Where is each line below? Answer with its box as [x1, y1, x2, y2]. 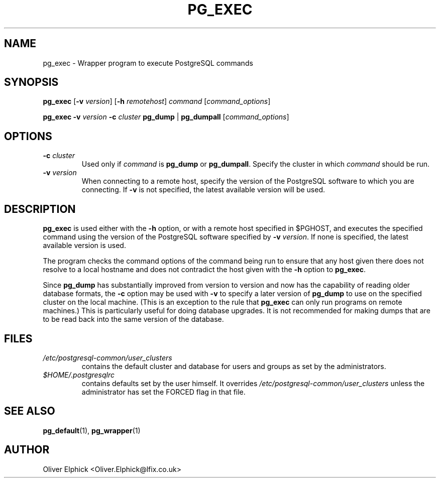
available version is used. [43, 241, 126, 250]
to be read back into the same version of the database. [43, 315, 224, 324]
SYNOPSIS [4, 76, 59, 89]
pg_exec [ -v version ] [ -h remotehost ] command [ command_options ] [43, 97, 271, 106]
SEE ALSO [4, 405, 55, 418]
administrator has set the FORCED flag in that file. [81, 387, 246, 396]
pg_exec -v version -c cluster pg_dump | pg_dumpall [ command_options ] [43, 112, 289, 122]
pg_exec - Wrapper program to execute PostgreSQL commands [43, 58, 253, 67]
